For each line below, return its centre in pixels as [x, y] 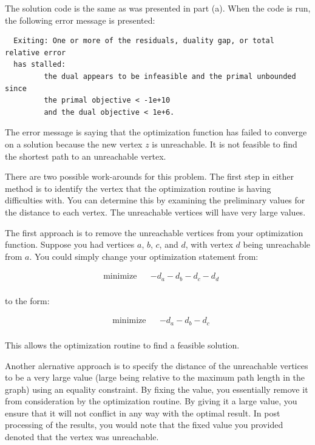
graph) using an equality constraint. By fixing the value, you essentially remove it [157, 389]
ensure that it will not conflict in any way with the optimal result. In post [143, 413]
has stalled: [40, 65]
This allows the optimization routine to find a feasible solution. [122, 345]
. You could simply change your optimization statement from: [144, 256]
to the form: [27, 300]
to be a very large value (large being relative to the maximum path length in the [155, 377]
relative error [36, 53]
